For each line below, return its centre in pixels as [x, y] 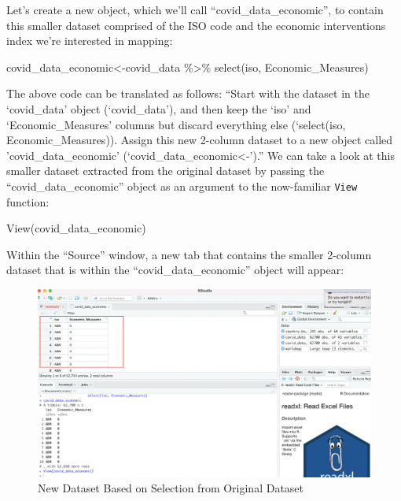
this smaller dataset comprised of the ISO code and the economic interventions [196, 25]
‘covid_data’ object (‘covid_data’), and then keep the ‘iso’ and [159, 108]
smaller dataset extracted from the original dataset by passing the [166, 171]
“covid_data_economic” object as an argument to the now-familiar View [182, 186]
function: [28, 201]
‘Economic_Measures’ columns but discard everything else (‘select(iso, [176, 124]
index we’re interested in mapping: [90, 41]
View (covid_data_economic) [76, 228]
